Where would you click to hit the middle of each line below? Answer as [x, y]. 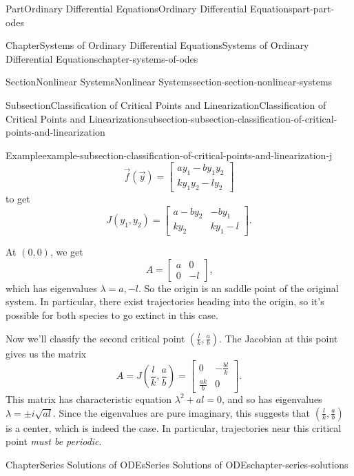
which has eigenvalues [51, 288]
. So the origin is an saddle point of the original [238, 288]
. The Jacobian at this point [279, 338]
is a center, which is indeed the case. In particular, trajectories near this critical [174, 427]
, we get [66, 252]
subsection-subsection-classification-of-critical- [241, 118]
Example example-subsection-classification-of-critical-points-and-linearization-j [169, 155]
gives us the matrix [46, 353]
